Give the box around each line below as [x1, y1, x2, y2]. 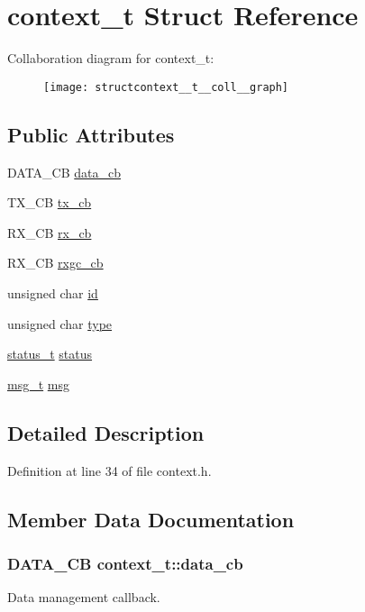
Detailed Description [7, 418, 205, 446]
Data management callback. [7, 588, 160, 607]
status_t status [7, 344, 93, 363]
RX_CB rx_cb [7, 223, 92, 242]
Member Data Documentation [7, 505, 295, 533]
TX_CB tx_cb [7, 193, 92, 212]
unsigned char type [7, 314, 113, 333]
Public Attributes [7, 120, 175, 148]
